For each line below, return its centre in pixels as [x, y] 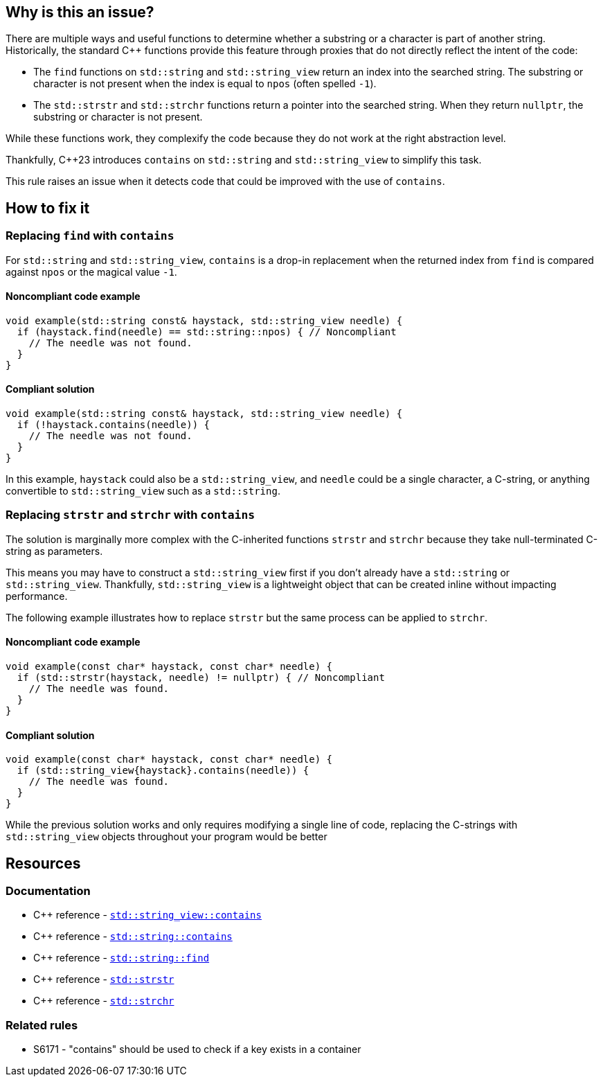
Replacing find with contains [90, 236]
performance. [37, 596]
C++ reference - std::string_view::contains [147, 915]
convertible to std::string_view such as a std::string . [143, 491]
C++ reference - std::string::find [121, 958]
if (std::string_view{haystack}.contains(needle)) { [163, 771]
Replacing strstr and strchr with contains [130, 515]
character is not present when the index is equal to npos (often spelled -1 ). [205, 84]
